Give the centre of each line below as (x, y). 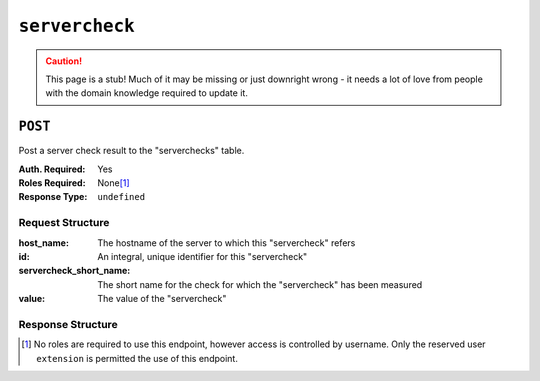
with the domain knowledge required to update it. (147, 93)
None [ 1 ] (113, 183)
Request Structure (64, 223)
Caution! (64, 61)
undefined (121, 197)
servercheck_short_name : (74, 271)
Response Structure (68, 324)
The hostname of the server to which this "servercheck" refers (226, 242)
